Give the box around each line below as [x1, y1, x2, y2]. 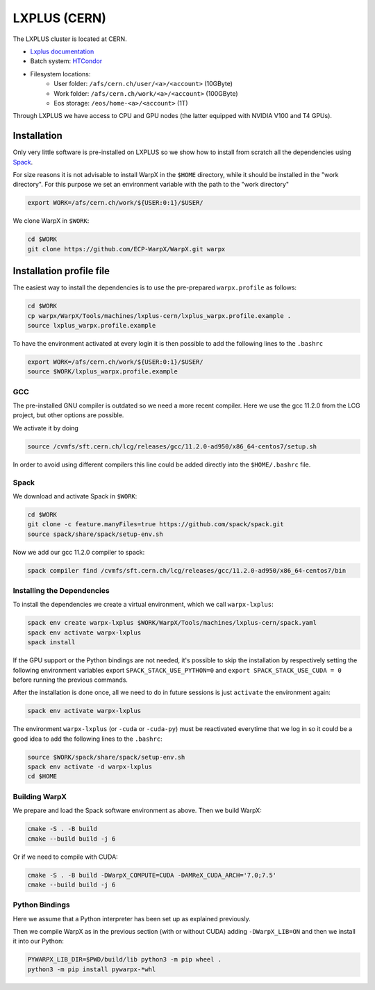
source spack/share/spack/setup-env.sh [27, 530, 163, 538]
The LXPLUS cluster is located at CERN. [12, 35, 128, 43]
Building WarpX [12, 791, 67, 801]
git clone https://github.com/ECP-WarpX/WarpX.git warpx [27, 245, 226, 253]
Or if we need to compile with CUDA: [12, 853, 118, 861]
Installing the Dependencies [12, 586, 110, 596]
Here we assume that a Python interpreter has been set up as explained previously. [12, 914, 251, 923]
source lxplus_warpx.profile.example [27, 321, 156, 329]
